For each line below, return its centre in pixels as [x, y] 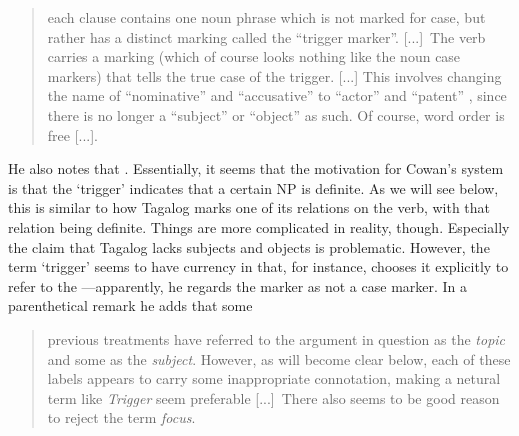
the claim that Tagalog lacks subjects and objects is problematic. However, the [249, 246]
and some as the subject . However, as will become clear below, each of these [279, 358]
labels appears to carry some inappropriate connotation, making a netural [274, 378]
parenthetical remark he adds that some [130, 305]
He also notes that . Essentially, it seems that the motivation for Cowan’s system [256, 168]
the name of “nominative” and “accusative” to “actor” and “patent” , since [277, 95]
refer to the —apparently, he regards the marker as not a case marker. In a [238, 285]
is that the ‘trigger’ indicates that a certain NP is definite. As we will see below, [253, 187]
